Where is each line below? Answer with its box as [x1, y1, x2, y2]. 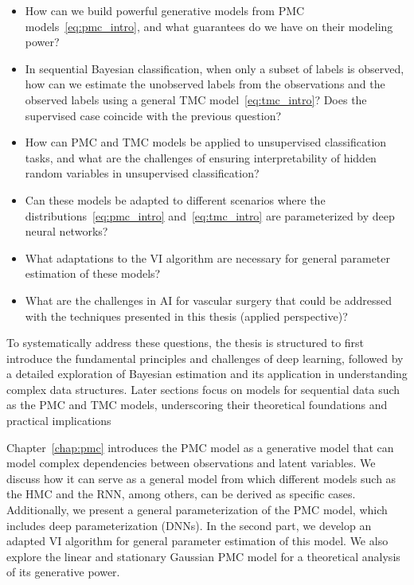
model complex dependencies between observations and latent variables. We [6, 454, 376, 471]
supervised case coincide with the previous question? [25, 107, 282, 123]
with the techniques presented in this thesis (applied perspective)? [25, 307, 348, 324]
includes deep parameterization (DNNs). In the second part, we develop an [6, 517, 372, 533]
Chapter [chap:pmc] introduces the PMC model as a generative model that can [6, 439, 394, 455]
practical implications [6, 412, 111, 429]
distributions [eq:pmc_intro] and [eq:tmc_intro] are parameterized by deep [25, 207, 395, 224]
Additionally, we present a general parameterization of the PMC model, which [6, 501, 388, 518]
